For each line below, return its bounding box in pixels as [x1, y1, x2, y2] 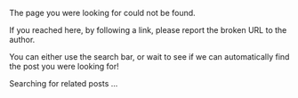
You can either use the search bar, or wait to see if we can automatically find [9, 52, 290, 61]
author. [9, 35, 36, 45]
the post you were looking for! [9, 61, 120, 71]
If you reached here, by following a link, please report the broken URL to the [9, 25, 287, 35]
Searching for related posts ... [9, 78, 118, 88]
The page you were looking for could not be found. [9, 8, 196, 18]
